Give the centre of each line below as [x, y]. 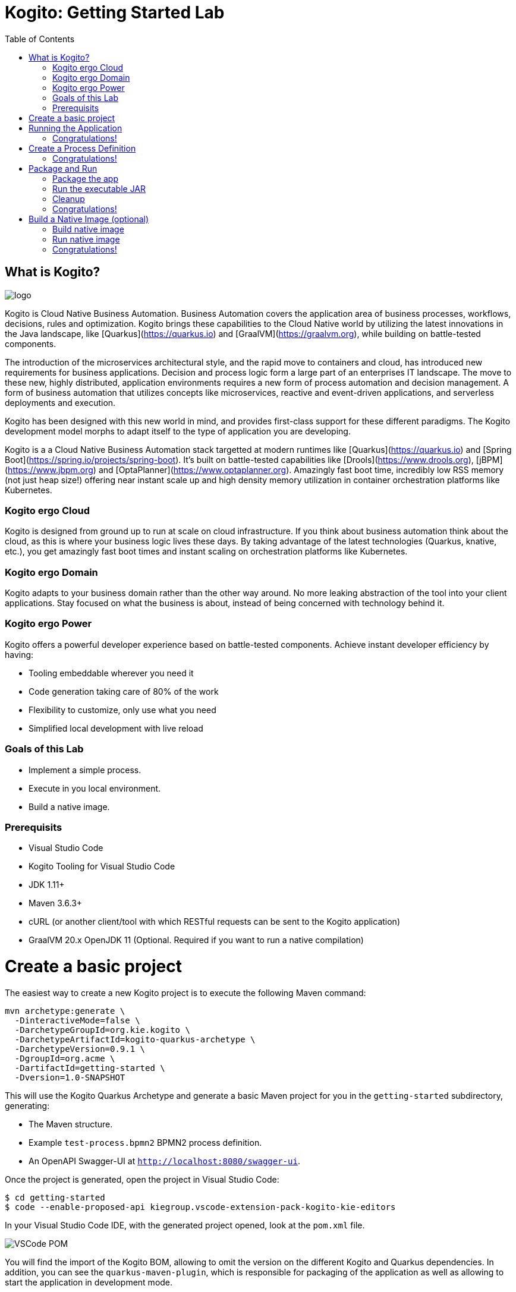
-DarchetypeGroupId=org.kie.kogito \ [102, 1030]
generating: [27, 1105]
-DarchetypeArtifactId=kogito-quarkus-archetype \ [135, 1039]
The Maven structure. [71, 1124]
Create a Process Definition [82, 148]
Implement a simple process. [85, 770]
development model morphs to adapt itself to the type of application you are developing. [178, 431]
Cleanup [69, 198]
